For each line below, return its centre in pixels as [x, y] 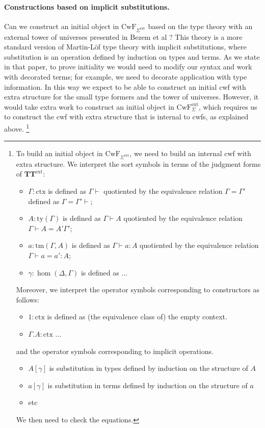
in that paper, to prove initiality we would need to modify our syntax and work [128, 67]
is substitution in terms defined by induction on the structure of [148, 385]
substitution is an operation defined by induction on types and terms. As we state [132, 56]
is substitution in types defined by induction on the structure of [149, 368]
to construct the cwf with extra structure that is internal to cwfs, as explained [126, 117]
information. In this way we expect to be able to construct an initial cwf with [125, 86]
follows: [28, 299]
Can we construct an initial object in [62, 26]
